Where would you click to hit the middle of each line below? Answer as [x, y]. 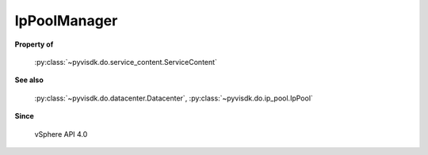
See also [29, 80]
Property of [34, 44]
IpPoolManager [66, 21]
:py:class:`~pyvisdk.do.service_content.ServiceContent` [126, 62]
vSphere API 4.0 [61, 134]
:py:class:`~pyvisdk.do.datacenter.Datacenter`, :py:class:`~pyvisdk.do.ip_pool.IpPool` [174, 98]
